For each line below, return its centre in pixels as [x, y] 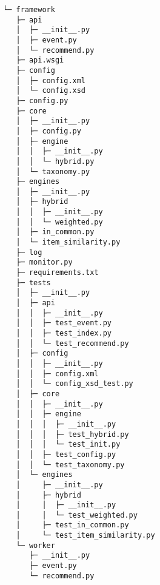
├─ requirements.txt [57, 273]
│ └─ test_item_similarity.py [85, 536]
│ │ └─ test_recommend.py [72, 343]
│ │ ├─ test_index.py [64, 333]
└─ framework [29, 10]
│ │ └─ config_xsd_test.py [75, 384]
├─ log [29, 252]
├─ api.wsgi [40, 60]
